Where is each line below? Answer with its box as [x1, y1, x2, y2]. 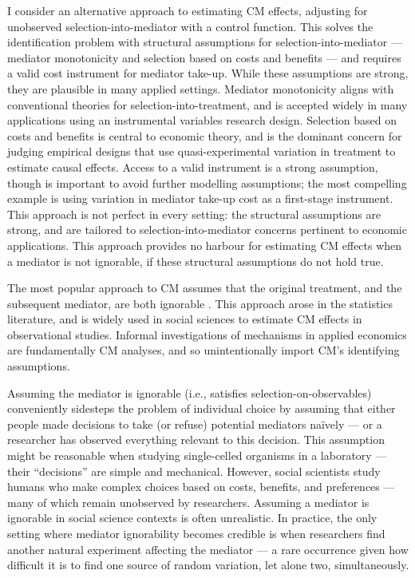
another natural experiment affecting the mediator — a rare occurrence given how [7, 540, 409, 557]
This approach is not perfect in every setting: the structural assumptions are [7, 205, 381, 222]
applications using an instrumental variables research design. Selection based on [7, 112, 397, 129]
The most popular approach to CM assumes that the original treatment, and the [7, 279, 402, 296]
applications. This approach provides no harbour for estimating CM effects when [7, 236, 402, 253]
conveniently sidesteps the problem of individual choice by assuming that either [7, 400, 396, 417]
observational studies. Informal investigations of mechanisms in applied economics [7, 326, 407, 342]
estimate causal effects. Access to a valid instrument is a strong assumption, [7, 158, 378, 175]
